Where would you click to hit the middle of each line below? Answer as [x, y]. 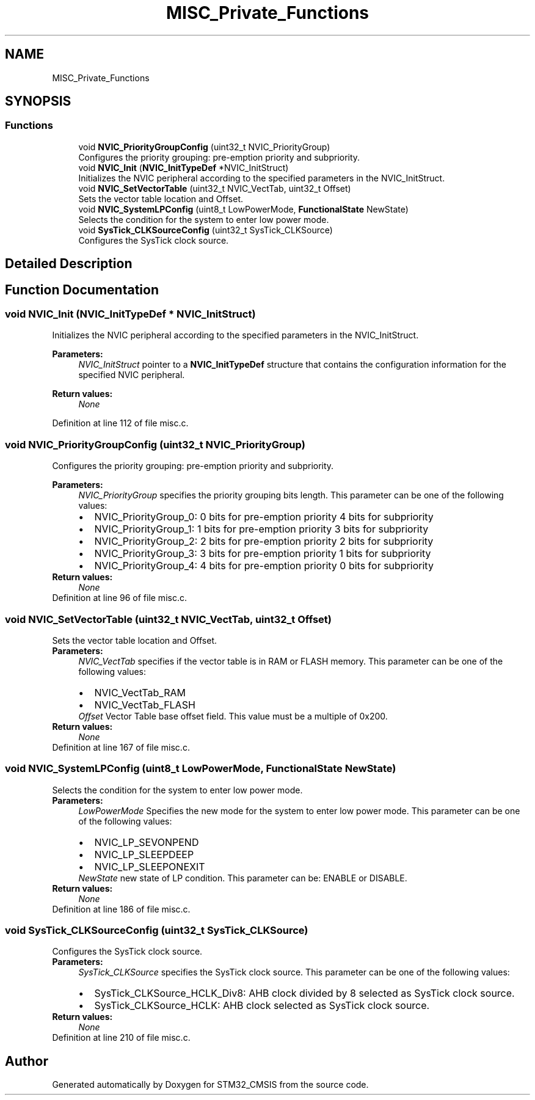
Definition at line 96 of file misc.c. [119, 598]
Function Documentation [82, 290]
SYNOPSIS [38, 101]
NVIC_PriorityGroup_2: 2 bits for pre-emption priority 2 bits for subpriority [264, 541]
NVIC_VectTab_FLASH [145, 705]
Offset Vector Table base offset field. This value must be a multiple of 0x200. [233, 716]
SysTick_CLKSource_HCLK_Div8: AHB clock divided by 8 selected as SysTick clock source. [304, 993]
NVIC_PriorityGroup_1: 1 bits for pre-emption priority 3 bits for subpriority [261, 529]
